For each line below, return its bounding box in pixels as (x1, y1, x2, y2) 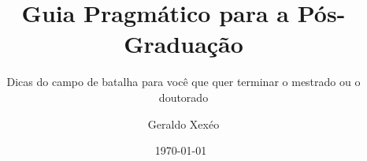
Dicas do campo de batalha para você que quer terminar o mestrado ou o (6, 73, 361, 90)
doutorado (158, 88, 209, 105)
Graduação (124, 28, 243, 60)
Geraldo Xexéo (147, 115, 220, 132)
